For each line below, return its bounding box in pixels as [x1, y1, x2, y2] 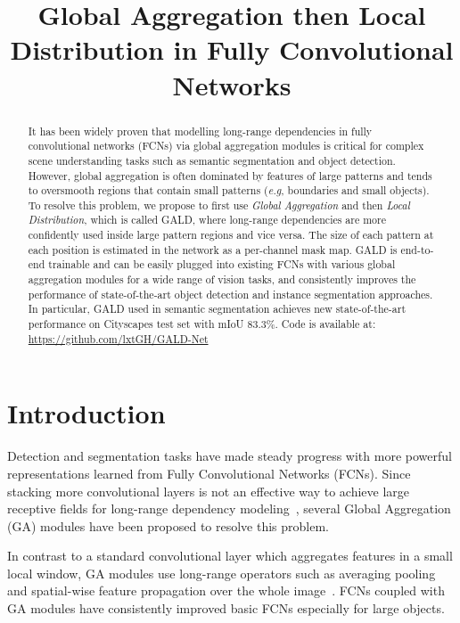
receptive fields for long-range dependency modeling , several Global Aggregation [7, 499, 451, 518]
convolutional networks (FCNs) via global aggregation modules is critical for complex [28, 138, 424, 153]
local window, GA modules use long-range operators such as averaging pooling [7, 563, 436, 582]
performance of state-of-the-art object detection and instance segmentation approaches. [28, 286, 433, 301]
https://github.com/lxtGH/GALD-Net [28, 331, 209, 346]
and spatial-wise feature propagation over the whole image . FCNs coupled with [7, 581, 445, 600]
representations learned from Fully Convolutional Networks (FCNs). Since [7, 463, 411, 482]
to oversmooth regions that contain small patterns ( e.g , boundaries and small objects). [28, 183, 430, 198]
